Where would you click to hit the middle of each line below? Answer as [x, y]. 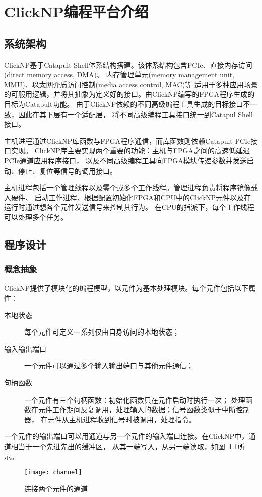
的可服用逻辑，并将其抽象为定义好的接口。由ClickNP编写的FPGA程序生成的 [129, 94]
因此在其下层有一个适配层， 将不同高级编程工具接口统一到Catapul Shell [135, 114]
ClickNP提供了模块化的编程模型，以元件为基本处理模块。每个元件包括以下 [126, 288]
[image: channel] [53, 473]
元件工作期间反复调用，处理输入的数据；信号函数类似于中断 [137, 409]
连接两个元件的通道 [56, 488]
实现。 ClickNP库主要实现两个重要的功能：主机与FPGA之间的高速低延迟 [130, 151]
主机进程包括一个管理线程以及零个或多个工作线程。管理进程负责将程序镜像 [127, 187]
